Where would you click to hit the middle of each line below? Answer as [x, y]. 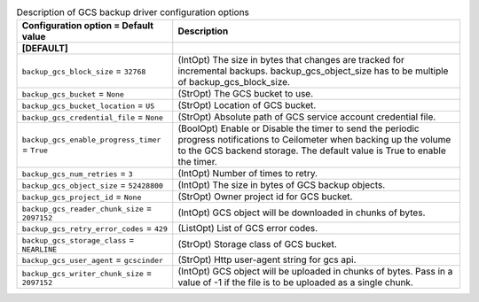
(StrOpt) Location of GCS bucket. [247, 105]
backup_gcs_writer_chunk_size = [87, 273]
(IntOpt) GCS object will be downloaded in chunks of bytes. [302, 213]
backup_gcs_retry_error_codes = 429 [94, 228]
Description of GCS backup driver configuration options [133, 12]
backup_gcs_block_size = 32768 [84, 71]
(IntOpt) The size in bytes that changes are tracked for [291, 60]
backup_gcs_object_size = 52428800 [93, 185]
